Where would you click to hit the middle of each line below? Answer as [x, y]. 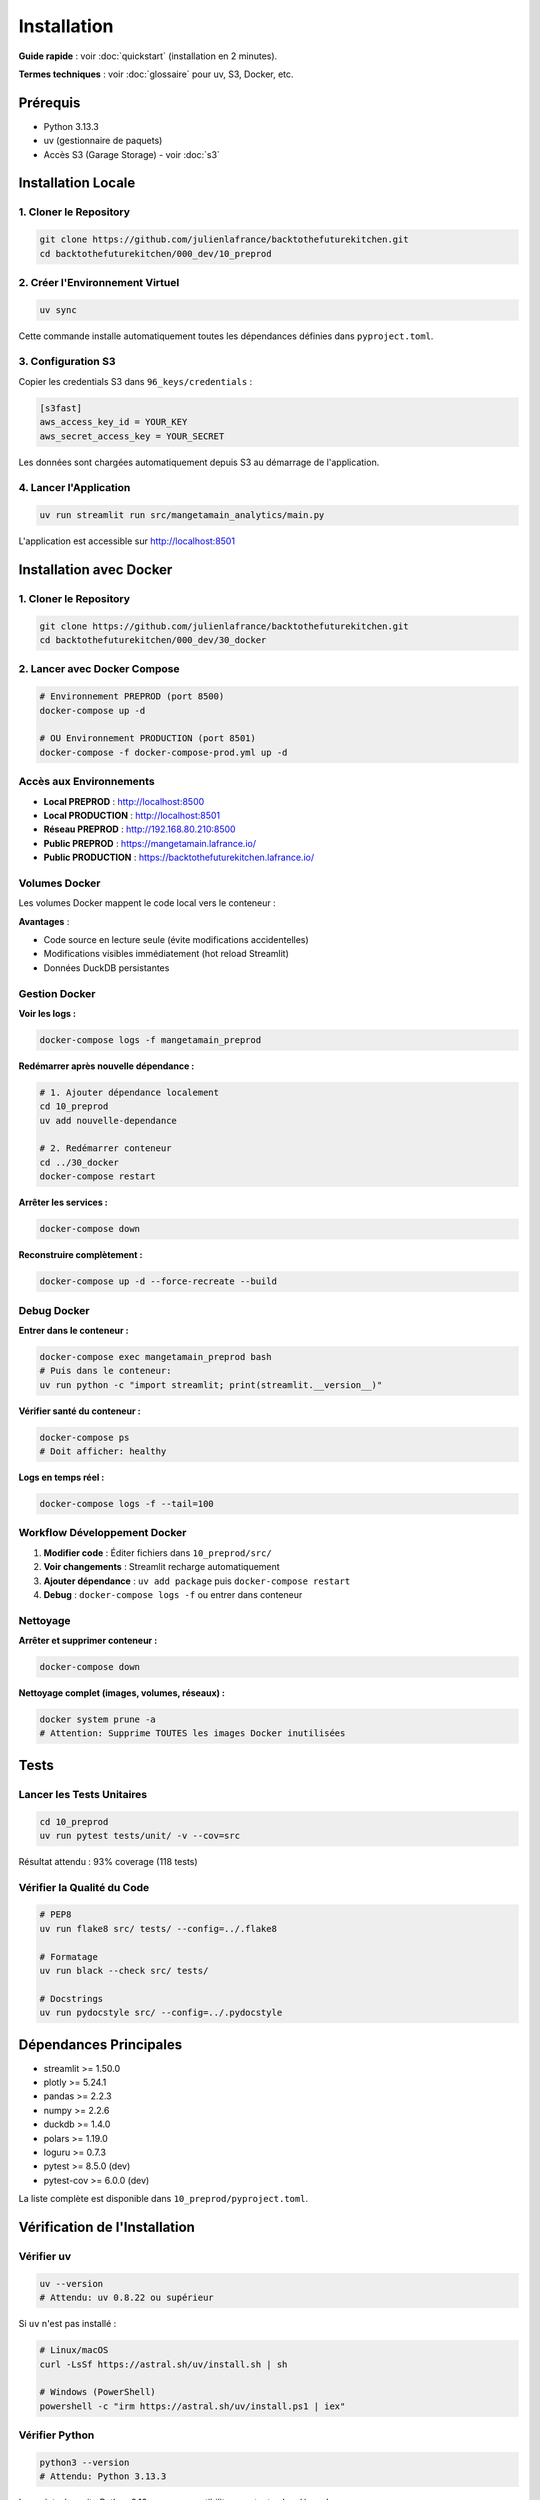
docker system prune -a [98, 1719]
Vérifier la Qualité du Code [84, 1887]
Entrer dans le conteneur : [73, 1330]
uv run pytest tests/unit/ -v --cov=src [139, 1835]
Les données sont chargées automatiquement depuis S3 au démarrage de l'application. [199, 462]
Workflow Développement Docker [102, 1533]
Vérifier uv [45, 2256]
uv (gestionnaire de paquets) [103, 141]
